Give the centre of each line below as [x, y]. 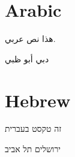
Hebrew [38, 100]
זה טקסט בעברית [33, 129]
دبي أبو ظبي [27, 58]
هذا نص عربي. [30, 39]
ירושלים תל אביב [33, 149]
